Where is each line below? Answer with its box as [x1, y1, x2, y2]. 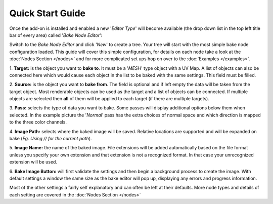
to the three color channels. [9, 119, 67, 125]
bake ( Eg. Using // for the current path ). [9, 136, 92, 142]
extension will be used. [9, 159, 58, 165]
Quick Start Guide [9, 8, 86, 19]
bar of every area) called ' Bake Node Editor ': [9, 32, 103, 38]
